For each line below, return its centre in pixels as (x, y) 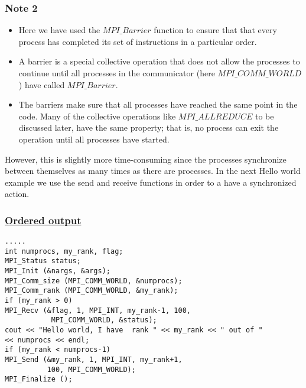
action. (17, 194)
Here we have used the (59, 30)
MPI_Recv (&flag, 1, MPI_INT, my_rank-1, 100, (98, 310)
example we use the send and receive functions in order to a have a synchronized (151, 182)
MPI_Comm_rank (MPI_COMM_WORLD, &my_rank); (92, 291)
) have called (42, 84)
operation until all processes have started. (94, 139)
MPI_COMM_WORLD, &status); (104, 320)
